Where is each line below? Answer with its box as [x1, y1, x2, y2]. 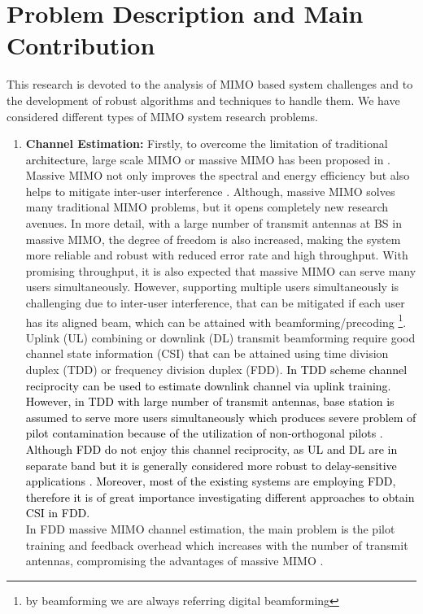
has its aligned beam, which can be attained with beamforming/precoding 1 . [25, 311, 407, 330]
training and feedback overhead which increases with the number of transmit [25, 536, 408, 553]
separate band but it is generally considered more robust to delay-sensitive [25, 456, 397, 473]
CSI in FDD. [25, 504, 90, 521]
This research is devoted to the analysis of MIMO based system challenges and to [7, 76, 413, 93]
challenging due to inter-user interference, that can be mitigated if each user [25, 294, 405, 311]
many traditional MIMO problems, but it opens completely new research [25, 198, 389, 216]
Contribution [7, 28, 155, 62]
